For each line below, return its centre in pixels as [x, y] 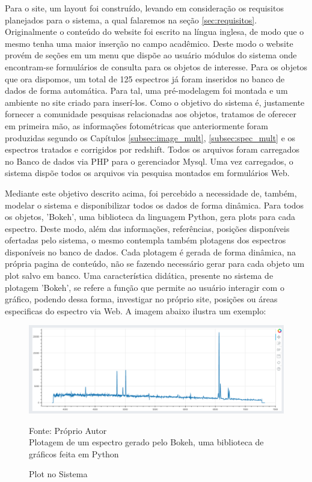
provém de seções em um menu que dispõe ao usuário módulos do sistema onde [151, 55]
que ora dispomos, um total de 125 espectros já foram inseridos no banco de [145, 78]
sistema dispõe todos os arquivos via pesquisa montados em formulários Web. [147, 173]
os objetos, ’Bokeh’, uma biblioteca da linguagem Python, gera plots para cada [150, 217]
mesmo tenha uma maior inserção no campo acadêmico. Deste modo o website [149, 43]
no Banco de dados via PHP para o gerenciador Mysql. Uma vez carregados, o [149, 161]
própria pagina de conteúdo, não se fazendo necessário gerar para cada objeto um [155, 264]
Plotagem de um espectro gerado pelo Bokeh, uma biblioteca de [146, 442]
